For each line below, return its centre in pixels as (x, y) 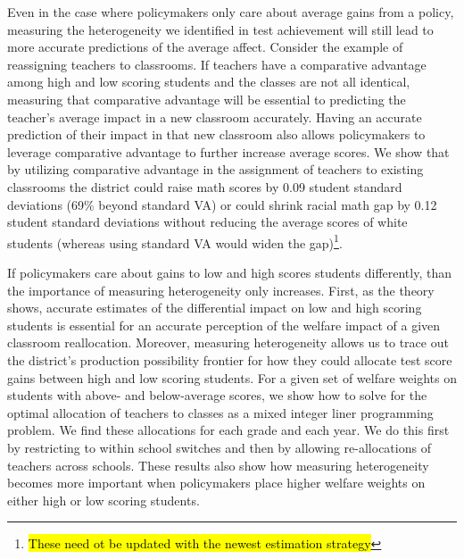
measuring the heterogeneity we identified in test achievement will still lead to (220, 29)
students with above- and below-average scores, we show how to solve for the (217, 395)
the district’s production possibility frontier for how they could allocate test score (230, 359)
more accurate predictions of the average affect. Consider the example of (205, 47)
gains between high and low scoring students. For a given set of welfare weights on (232, 377)
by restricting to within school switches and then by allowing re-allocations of (219, 447)
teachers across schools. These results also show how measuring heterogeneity (218, 465)
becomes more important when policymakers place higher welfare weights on (216, 483)
